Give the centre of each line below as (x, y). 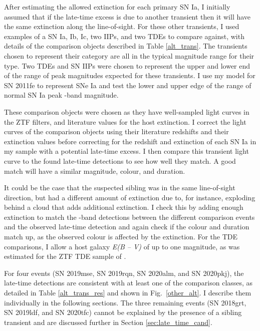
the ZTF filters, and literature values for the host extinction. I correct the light (125, 121)
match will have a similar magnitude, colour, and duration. (95, 171)
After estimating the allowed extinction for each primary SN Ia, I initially (117, 7)
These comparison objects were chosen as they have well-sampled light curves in (127, 111)
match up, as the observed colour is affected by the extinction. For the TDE (121, 237)
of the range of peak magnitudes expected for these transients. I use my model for (130, 75)
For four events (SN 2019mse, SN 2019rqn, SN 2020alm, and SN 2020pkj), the (124, 273)
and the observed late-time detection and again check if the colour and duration (127, 227)
